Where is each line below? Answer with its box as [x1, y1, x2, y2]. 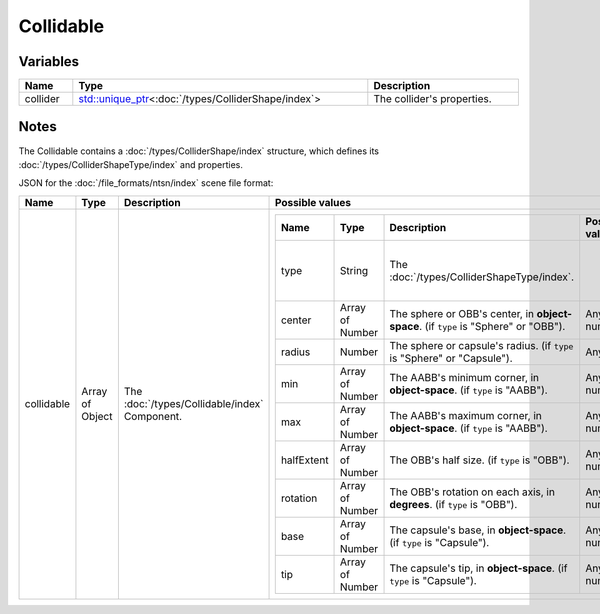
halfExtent [280, 453, 329, 467]
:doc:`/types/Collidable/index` [123, 397, 264, 411]
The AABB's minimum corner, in [389, 370, 540, 384]
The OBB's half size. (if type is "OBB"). [389, 453, 570, 467]
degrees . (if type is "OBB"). [389, 497, 518, 511]
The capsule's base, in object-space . [389, 523, 567, 537]
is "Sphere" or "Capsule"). [389, 351, 513, 365]
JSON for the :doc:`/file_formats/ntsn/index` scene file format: [18, 177, 274, 189]
